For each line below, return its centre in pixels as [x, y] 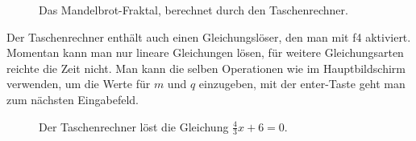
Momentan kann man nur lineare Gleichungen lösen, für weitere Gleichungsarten [205, 52]
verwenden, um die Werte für [79, 84]
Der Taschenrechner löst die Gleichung [134, 126]
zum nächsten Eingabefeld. [73, 99]
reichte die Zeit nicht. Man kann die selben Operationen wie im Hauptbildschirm [206, 68]
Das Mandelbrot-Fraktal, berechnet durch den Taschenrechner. [193, 10]
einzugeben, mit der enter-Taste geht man [302, 84]
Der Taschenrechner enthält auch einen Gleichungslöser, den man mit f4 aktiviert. [209, 36]
